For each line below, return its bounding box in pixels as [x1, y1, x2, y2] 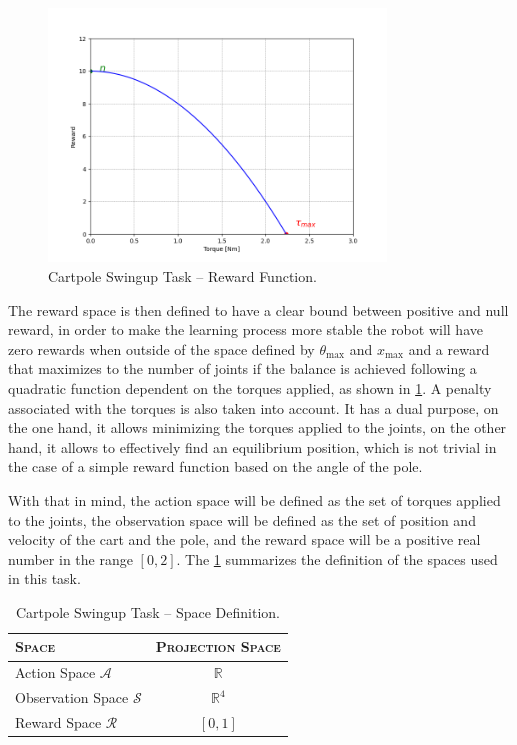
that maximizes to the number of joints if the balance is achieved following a [8, 358, 477, 379]
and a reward [408, 338, 490, 359]
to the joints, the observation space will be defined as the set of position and [8, 509, 476, 530]
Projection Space [155, 636, 281, 657]
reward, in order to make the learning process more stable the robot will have [8, 319, 483, 340]
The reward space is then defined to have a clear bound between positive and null [8, 299, 509, 320]
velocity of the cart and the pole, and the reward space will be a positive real [8, 529, 481, 550]
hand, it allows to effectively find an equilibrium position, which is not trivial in [8, 436, 497, 457]
